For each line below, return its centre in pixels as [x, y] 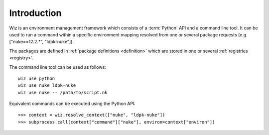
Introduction [35, 13]
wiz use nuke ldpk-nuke [47, 85]
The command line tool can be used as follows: [58, 67]
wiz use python [37, 78]
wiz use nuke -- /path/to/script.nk [63, 92]
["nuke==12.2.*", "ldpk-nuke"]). [42, 42]
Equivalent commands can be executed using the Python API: [72, 104]
